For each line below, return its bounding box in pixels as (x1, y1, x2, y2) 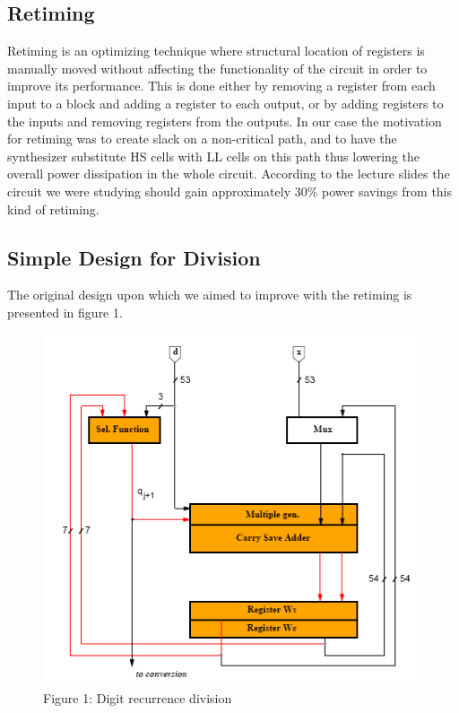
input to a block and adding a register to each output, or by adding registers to (7, 93, 444, 112)
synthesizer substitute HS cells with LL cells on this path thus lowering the (7, 146, 420, 165)
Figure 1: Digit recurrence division (43, 688, 232, 707)
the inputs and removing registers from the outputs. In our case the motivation (7, 111, 442, 130)
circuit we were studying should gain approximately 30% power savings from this (7, 181, 453, 200)
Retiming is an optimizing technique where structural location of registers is (7, 41, 425, 60)
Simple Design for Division (7, 243, 261, 271)
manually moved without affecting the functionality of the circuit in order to (7, 58, 428, 77)
